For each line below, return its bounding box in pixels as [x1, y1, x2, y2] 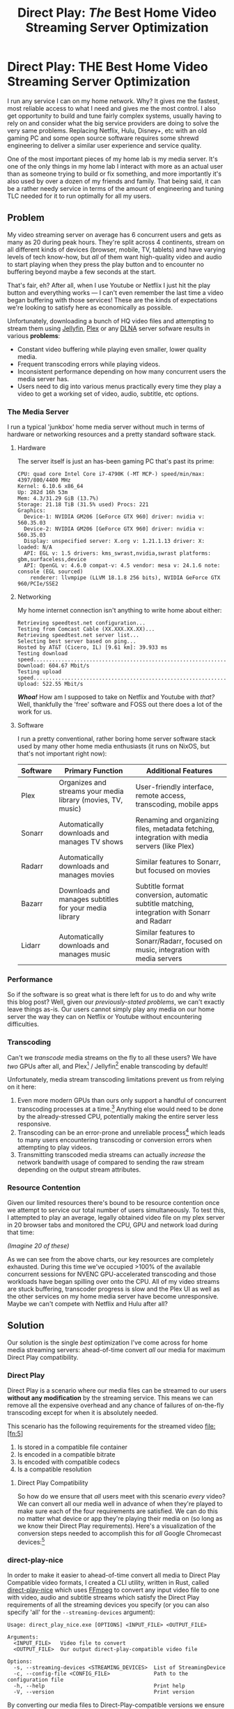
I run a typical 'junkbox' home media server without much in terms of [7, 423, 205, 431]
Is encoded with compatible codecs [17, 1458, 120, 1466]
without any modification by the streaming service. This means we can [7, 1394, 214, 1402]
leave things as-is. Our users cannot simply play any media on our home [7, 1005, 214, 1013]
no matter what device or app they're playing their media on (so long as [17, 1515, 223, 1523]
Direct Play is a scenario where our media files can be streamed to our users [7, 1386, 227, 1395]
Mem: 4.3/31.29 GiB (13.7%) [17, 495, 99, 503]
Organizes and [58, 778, 107, 788]
